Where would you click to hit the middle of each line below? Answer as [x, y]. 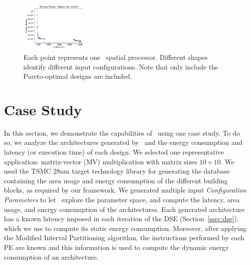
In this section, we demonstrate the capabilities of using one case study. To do [122, 132]
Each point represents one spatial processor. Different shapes [116, 57]
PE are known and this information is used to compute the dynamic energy [117, 247]
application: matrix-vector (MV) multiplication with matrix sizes [101, 161]
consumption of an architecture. [51, 256]
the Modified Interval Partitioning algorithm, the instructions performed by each [124, 238]
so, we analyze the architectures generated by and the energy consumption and [123, 142]
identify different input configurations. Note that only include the [121, 66]
